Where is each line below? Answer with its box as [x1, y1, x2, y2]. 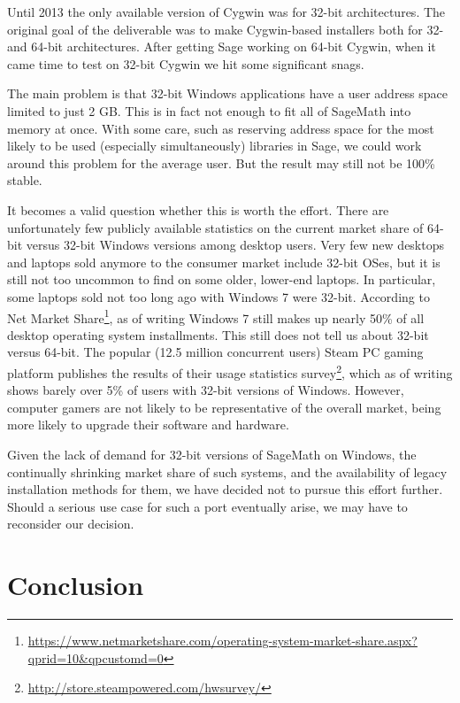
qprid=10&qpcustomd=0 [27, 648, 164, 667]
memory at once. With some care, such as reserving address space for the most [7, 119, 434, 137]
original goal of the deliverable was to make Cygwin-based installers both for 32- [7, 19, 444, 38]
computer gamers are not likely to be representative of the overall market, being [7, 398, 441, 416]
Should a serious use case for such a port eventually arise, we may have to [7, 497, 408, 515]
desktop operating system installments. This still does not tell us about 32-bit [7, 325, 429, 344]
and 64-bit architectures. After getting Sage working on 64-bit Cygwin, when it [7, 37, 436, 56]
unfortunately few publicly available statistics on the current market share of [7, 218, 424, 236]
